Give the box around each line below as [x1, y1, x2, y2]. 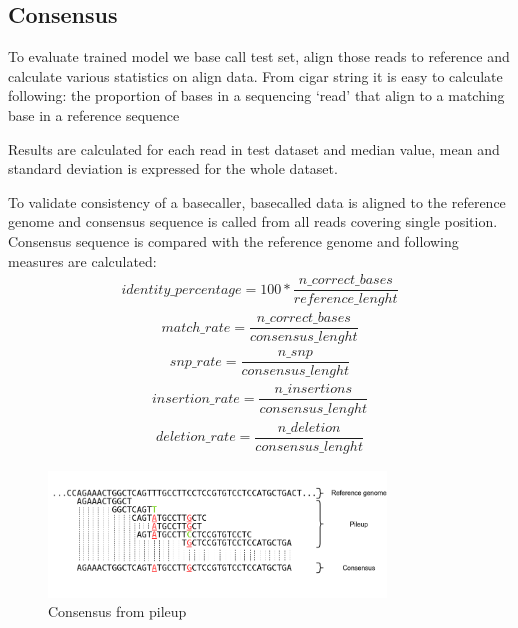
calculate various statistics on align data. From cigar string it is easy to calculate [8, 65, 503, 86]
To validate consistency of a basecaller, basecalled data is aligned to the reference [8, 191, 506, 212]
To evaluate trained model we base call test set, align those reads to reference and [8, 46, 510, 67]
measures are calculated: [8, 250, 157, 271]
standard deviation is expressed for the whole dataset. [8, 158, 338, 179]
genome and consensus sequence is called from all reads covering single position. [8, 211, 498, 232]
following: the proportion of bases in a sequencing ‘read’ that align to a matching [8, 85, 505, 106]
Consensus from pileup [48, 601, 187, 622]
